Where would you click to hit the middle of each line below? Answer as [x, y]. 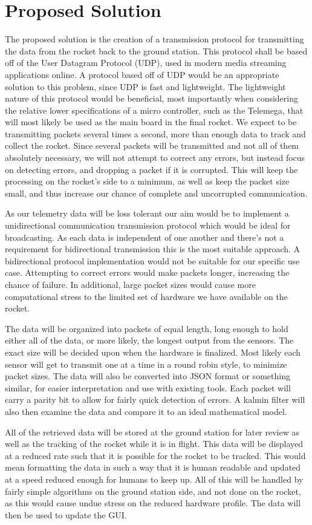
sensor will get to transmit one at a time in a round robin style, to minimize [146, 364]
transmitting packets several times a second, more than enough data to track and [155, 133]
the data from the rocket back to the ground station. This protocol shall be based [156, 51]
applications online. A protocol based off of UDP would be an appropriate [142, 74]
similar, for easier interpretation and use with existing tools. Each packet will [148, 387]
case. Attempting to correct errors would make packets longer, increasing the [147, 272]
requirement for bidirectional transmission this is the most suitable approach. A [153, 249]
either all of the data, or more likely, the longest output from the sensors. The [149, 340]
